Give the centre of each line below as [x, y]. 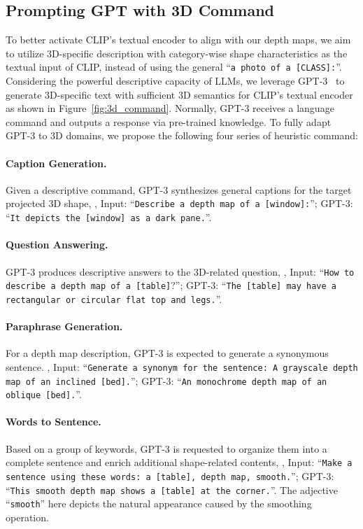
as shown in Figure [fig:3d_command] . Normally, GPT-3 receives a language [170, 108]
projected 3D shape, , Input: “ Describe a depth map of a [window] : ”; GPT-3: [179, 203]
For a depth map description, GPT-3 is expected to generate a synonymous [167, 353]
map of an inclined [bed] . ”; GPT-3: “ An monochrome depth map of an [166, 380]
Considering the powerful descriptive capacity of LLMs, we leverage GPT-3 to [175, 81]
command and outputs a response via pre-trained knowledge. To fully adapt [169, 121]
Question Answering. [57, 245]
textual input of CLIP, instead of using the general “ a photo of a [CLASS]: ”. [174, 67]
